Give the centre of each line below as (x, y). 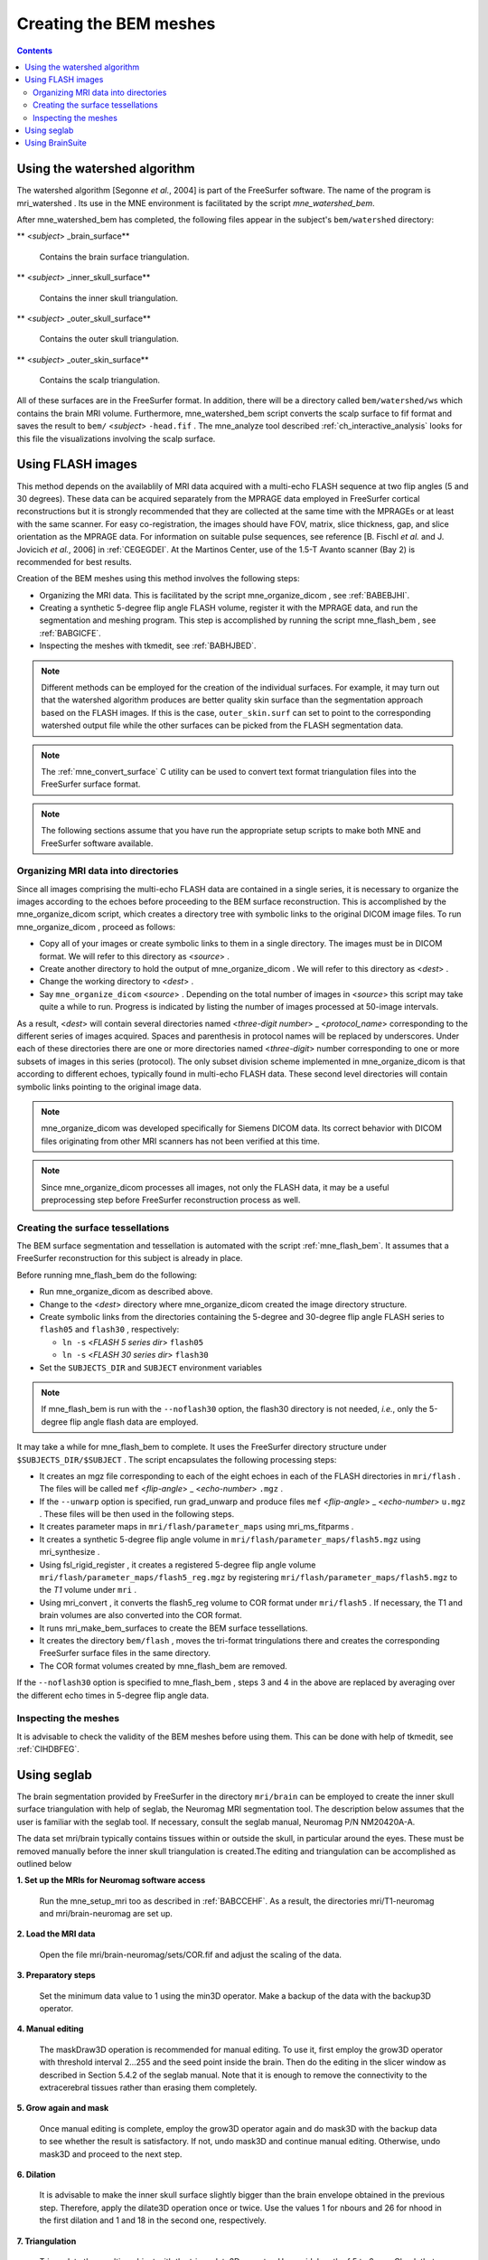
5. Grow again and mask (63, 2108)
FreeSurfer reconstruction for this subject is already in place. (130, 1258)
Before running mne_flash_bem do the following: (107, 1275)
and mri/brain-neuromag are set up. (106, 1914)
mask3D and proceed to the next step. (111, 2154)
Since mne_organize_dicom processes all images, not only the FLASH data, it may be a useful (215, 1187)
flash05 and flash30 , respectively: (109, 1330)
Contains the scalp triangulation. (99, 381)
